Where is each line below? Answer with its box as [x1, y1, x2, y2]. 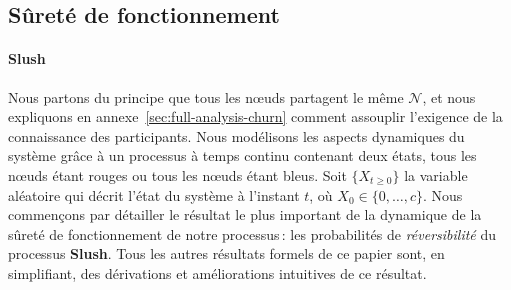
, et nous [422, 86, 476, 107]
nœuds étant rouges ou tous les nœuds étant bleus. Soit [8, 164, 347, 185]
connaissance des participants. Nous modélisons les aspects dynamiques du [8, 125, 465, 146]
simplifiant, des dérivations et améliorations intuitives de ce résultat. [8, 262, 427, 283]
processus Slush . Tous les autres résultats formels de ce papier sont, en [8, 243, 445, 264]
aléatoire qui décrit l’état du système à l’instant [8, 184, 300, 205]
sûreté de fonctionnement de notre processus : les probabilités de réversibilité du [8, 223, 497, 244]
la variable [404, 164, 468, 185]
